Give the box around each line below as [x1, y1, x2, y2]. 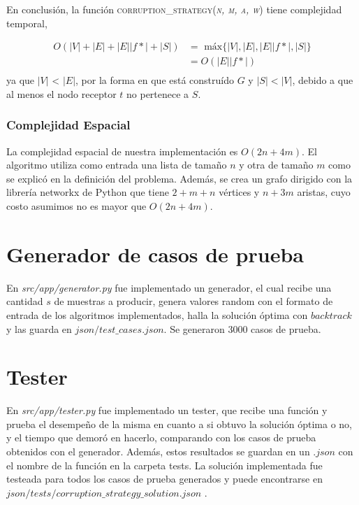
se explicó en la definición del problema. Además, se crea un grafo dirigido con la [6, 171, 353, 185]
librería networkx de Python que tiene [6, 185, 169, 199]
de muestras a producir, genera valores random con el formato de [54, 294, 333, 308]
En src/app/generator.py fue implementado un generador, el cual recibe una [6, 280, 332, 294]
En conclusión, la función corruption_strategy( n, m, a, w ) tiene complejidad [6, 2, 342, 16]
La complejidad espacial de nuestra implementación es [6, 143, 238, 158]
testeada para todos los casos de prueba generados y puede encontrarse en [6, 471, 323, 486]
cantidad [6, 294, 43, 308]
